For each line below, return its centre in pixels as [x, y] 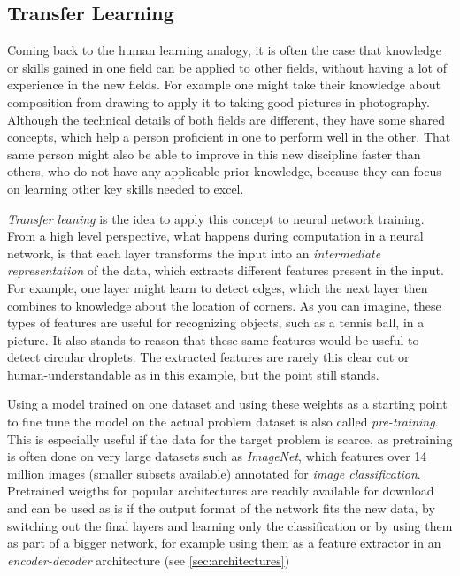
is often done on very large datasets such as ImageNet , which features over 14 [217, 456]
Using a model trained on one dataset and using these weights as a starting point [227, 404]
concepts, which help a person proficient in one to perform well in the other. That [229, 137]
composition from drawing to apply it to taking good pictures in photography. [218, 101]
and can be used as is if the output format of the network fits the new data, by [221, 508]
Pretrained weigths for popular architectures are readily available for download [221, 491]
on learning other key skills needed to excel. [126, 188]
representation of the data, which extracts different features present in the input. [226, 270]
